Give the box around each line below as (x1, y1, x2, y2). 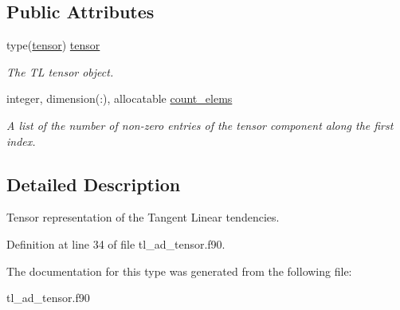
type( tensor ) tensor (6, 37, 100, 53)
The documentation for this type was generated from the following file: (6, 262, 352, 279)
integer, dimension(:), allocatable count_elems (6, 90, 233, 107)
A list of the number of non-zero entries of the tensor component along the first (6, 116, 394, 133)
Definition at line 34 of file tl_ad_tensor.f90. (6, 235, 225, 252)
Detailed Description (6, 171, 181, 196)
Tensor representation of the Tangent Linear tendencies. (6, 209, 280, 226)
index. (6, 132, 36, 149)
